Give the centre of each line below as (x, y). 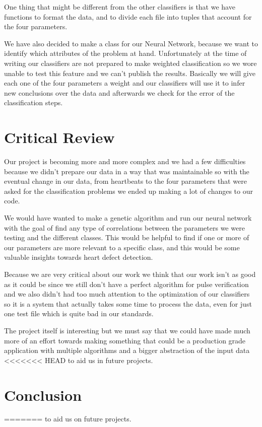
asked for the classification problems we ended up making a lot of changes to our (128, 191)
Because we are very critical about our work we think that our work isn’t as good (130, 274)
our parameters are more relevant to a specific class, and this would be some (122, 247)
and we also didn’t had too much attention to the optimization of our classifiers (127, 294)
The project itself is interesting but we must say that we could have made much (127, 330)
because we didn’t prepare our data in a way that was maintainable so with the (127, 171)
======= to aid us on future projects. (68, 419)
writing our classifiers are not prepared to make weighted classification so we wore (130, 63)
